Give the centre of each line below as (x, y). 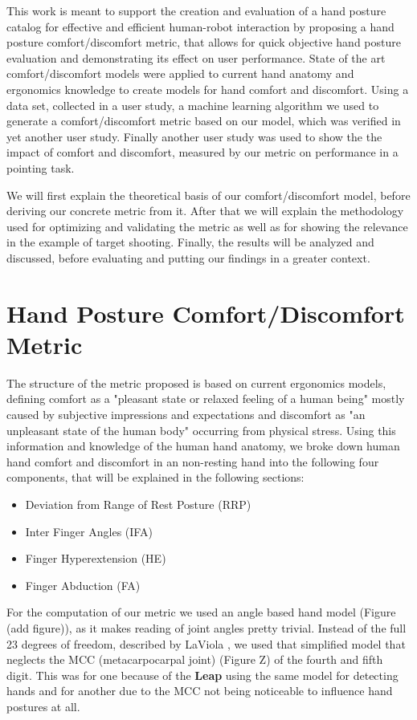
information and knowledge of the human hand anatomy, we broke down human (203, 446)
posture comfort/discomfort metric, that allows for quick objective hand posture (204, 42)
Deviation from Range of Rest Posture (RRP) (138, 504)
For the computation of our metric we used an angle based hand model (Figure (201, 612)
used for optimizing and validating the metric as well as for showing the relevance (207, 226)
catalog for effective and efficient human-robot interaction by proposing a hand (200, 26)
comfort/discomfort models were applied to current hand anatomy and (180, 73)
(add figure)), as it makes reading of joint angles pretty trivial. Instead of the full (206, 627)
